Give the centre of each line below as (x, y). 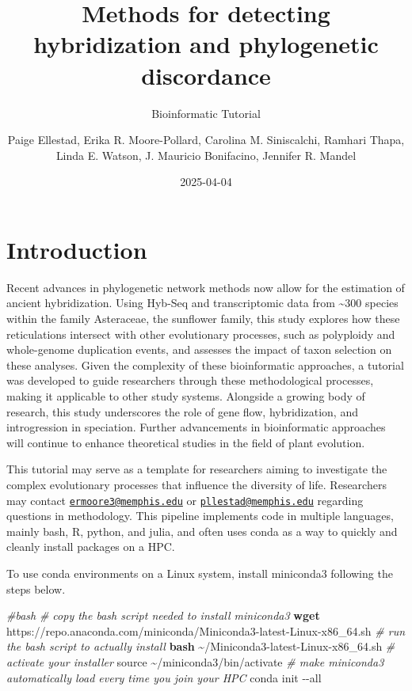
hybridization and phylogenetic (206, 44)
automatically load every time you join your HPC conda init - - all (164, 677)
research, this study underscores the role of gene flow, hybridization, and (182, 411)
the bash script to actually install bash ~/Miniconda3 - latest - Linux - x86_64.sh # (201, 646)
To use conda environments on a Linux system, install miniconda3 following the (200, 573)
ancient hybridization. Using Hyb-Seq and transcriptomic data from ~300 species (202, 303)
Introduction (77, 249)
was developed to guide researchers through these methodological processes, (190, 380)
